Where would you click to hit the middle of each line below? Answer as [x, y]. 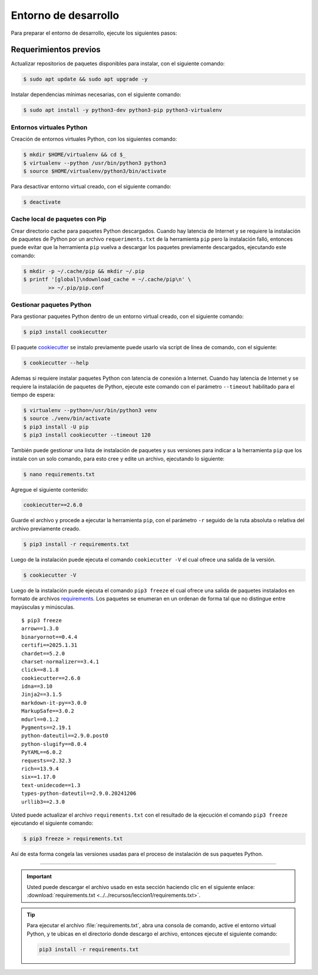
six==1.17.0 [39, 777]
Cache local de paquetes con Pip [59, 219]
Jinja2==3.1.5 [42, 694]
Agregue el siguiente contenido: [49, 489]
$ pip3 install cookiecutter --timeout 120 [87, 435]
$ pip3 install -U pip [56, 427]
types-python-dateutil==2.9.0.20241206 [79, 794]
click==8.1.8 [40, 670]
